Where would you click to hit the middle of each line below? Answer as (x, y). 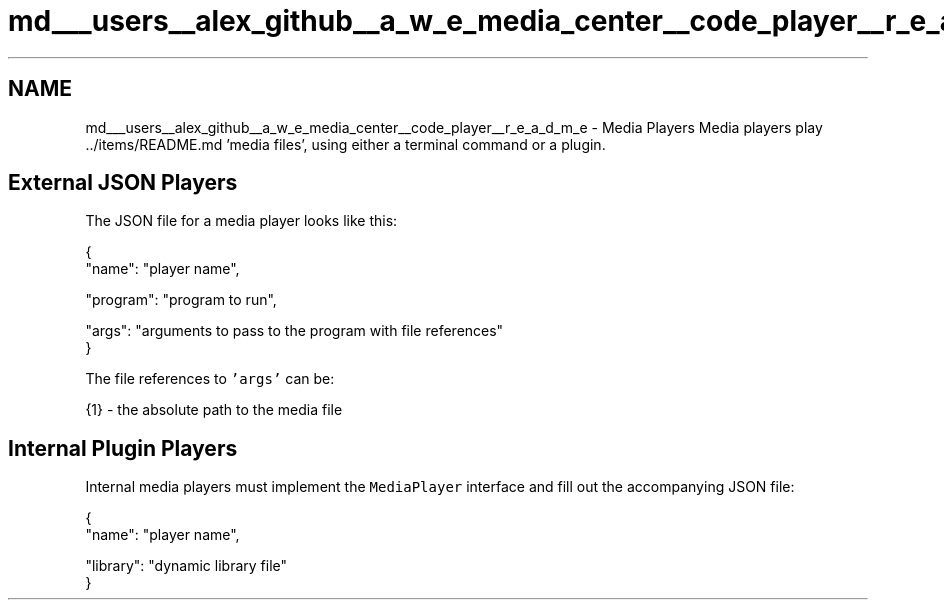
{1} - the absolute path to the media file (214, 410)
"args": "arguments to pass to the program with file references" (294, 331)
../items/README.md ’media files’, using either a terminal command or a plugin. (345, 144)
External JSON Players (123, 183)
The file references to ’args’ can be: (210, 379)
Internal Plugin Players (123, 448)
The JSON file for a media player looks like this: (241, 221)
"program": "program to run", (181, 300)
